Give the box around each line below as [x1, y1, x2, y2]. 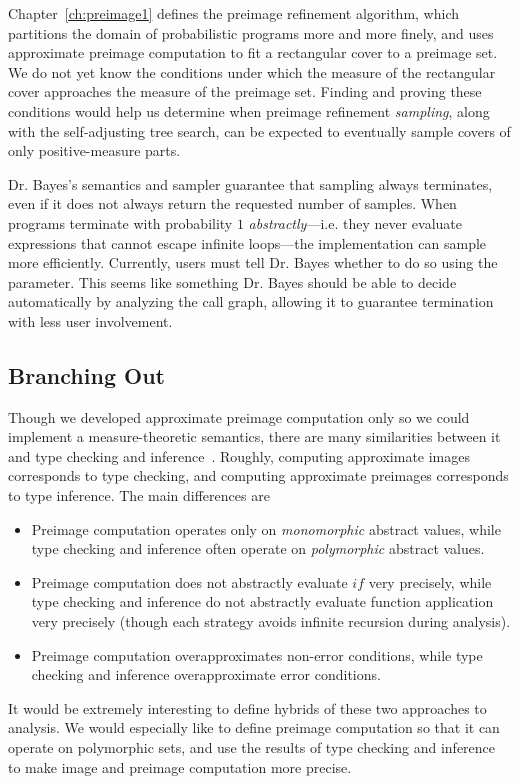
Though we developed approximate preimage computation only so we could [8, 406, 470, 427]
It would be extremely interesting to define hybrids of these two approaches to [8, 697, 487, 718]
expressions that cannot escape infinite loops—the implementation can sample [8, 232, 487, 253]
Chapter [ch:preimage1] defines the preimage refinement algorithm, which [8, 3, 460, 23]
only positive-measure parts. [8, 140, 181, 161]
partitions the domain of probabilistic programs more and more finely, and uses [8, 22, 494, 43]
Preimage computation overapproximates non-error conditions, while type [31, 644, 483, 665]
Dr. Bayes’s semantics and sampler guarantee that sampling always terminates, [8, 173, 493, 194]
